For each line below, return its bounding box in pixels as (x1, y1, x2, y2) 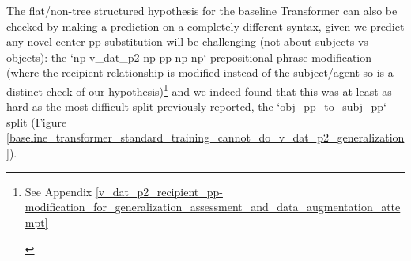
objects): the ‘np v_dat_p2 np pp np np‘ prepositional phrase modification (6, 48, 372, 65)
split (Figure (6, 113, 67, 130)
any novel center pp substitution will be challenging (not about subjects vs (6, 33, 368, 50)
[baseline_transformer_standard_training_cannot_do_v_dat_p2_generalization (6, 129, 405, 146)
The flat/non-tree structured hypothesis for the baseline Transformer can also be (6, 2, 398, 18)
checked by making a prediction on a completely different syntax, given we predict (6, 17, 405, 34)
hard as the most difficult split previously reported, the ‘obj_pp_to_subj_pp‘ (6, 98, 386, 115)
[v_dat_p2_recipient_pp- (95, 183, 223, 199)
